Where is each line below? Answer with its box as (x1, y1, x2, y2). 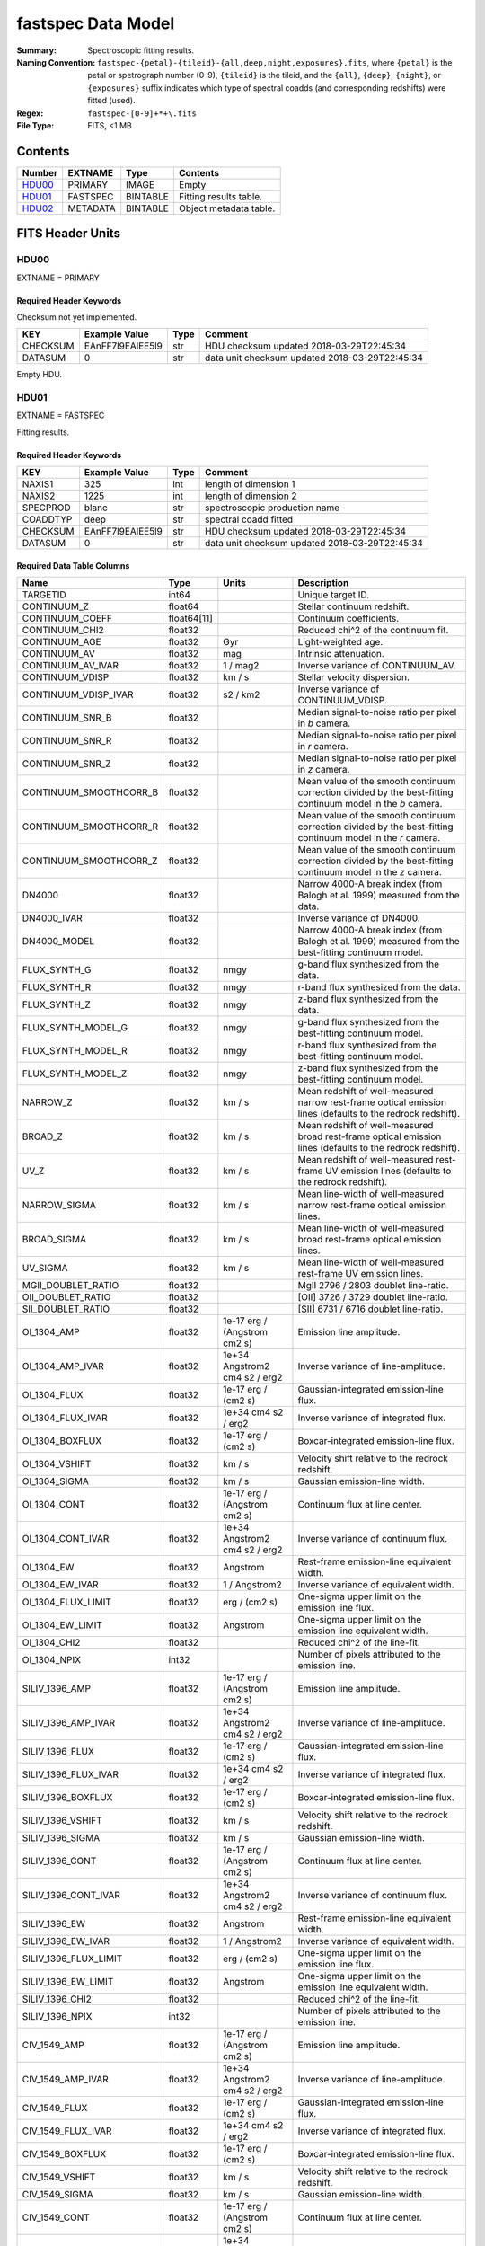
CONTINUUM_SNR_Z (22, 757, 111, 770)
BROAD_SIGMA (22, 1234, 87, 1246)
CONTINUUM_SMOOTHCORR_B (22, 786, 159, 799)
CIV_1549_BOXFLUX (22, 2148, 107, 2161)
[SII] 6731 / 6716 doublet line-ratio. (297, 1303, 444, 1315)
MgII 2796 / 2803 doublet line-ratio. (297, 1279, 449, 1292)
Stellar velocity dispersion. (297, 671, 410, 684)
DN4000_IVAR (22, 912, 83, 924)
